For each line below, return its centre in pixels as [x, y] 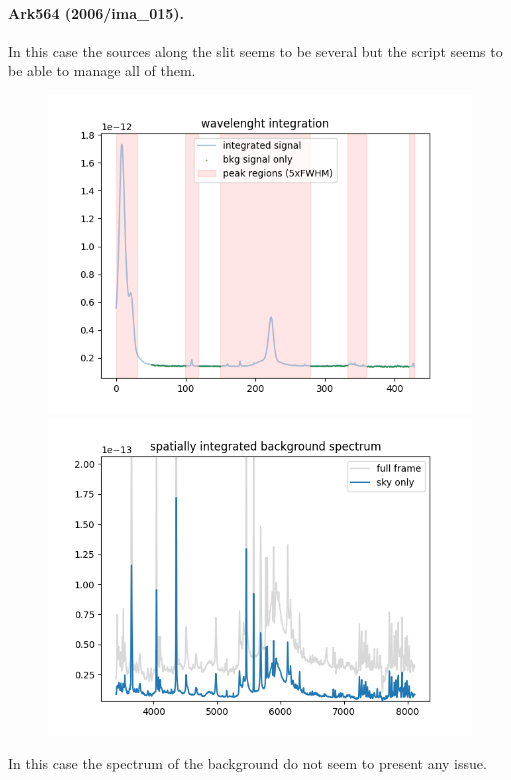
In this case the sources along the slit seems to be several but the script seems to [255, 50]
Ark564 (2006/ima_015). [96, 12]
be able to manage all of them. [102, 70]
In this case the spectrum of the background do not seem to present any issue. [247, 763]
